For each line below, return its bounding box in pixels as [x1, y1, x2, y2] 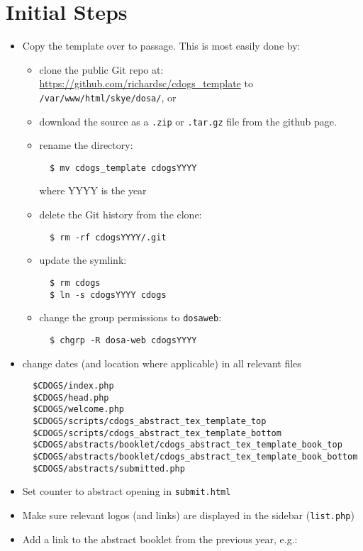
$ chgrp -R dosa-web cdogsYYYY [49, 335, 197, 345]
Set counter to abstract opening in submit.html [22, 484, 231, 499]
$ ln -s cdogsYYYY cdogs [49, 289, 167, 300]
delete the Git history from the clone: [39, 207, 202, 222]
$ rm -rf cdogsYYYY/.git [49, 232, 167, 243]
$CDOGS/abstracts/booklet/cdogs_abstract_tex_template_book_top [33, 440, 342, 450]
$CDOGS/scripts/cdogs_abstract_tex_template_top [33, 416, 267, 427]
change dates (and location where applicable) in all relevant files [22, 355, 301, 370]
